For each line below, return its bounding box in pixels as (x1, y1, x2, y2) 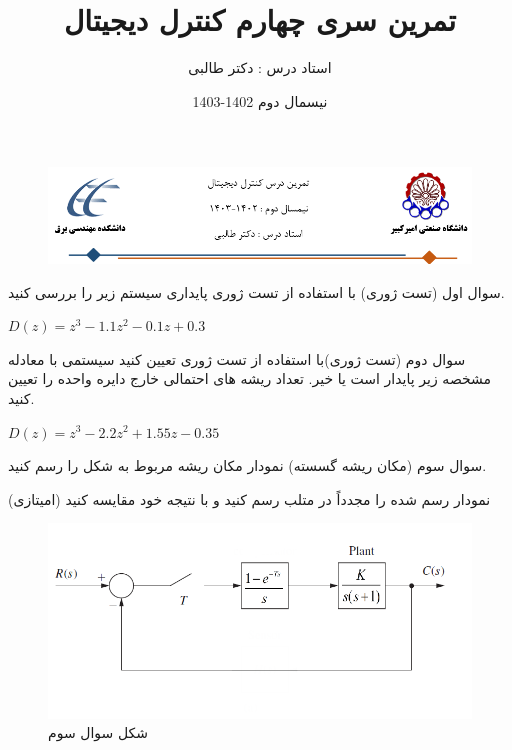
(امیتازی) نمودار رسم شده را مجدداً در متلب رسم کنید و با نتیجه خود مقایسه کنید (8, 488, 491, 509)
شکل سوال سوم (48, 722, 149, 743)
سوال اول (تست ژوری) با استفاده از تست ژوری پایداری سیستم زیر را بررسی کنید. (8, 281, 505, 302)
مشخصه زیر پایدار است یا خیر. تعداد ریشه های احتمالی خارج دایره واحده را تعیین (8, 368, 492, 389)
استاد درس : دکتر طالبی (188, 57, 332, 78)
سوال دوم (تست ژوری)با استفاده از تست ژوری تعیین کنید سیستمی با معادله (8, 348, 466, 369)
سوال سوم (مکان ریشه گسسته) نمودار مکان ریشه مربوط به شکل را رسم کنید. (8, 455, 487, 476)
